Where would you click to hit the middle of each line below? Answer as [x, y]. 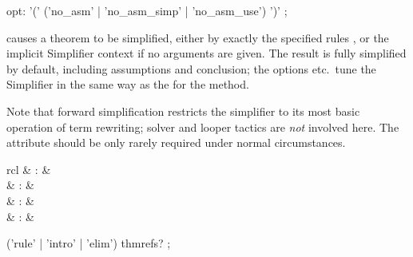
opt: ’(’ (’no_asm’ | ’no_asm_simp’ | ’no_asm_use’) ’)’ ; [147, 10]
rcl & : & [29, 169]
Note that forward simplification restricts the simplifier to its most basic [183, 111]
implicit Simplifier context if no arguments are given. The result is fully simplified [206, 53]
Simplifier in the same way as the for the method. [128, 84]
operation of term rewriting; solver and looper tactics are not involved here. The [203, 127]
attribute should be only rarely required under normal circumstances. [176, 142]
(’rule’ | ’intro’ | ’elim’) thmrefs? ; [89, 243]
